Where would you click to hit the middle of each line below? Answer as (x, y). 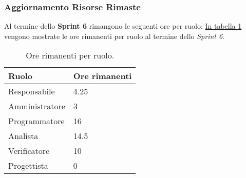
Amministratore (37, 106)
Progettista (28, 166)
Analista (23, 136)
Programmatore (36, 121)
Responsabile (32, 91)
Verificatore (29, 151)
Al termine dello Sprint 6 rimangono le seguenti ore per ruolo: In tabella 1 (123, 26)
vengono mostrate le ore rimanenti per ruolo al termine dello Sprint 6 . (115, 36)
